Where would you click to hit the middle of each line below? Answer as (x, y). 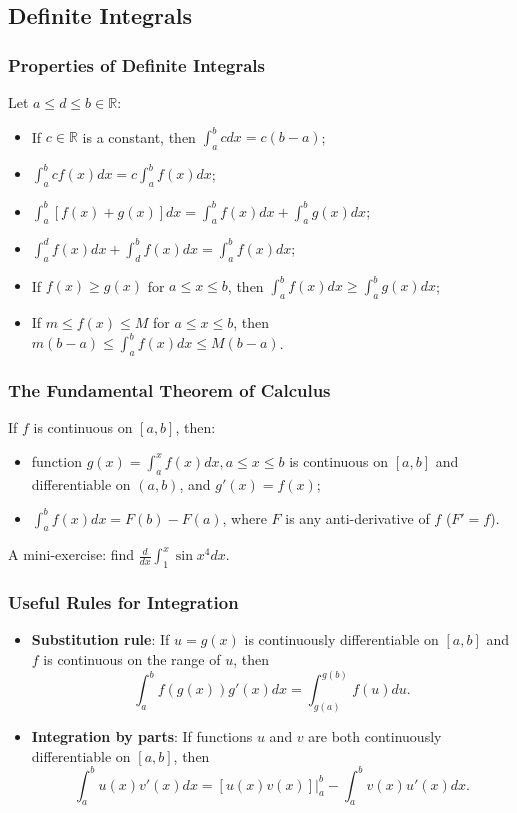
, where (244, 517)
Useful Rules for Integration (123, 602)
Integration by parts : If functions (142, 735)
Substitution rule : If (100, 639)
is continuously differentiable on (341, 639)
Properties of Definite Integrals (136, 64)
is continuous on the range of (132, 659)
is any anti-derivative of (357, 517)
